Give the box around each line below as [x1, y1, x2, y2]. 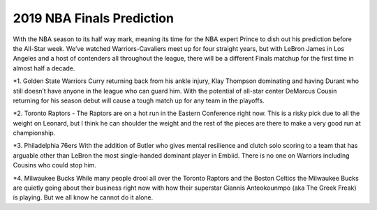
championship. [13, 129, 56, 137]
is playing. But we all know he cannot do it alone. [13, 193, 154, 202]
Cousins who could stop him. [13, 161, 97, 170]
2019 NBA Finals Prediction [13, 10, 175, 26]
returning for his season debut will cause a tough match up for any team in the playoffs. [13, 96, 265, 105]
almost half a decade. [13, 63, 75, 73]
